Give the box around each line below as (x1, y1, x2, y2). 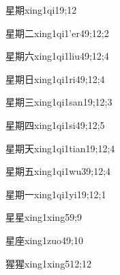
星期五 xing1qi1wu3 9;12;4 (5, 164, 111, 178)
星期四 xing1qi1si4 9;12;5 (5, 117, 105, 132)
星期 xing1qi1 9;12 (5, 3, 77, 16)
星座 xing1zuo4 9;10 (5, 232, 83, 247)
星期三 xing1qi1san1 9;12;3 (5, 95, 112, 109)
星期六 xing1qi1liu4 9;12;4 (5, 49, 109, 63)
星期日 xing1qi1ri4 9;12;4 (5, 71, 105, 86)
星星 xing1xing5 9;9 (5, 210, 82, 224)
